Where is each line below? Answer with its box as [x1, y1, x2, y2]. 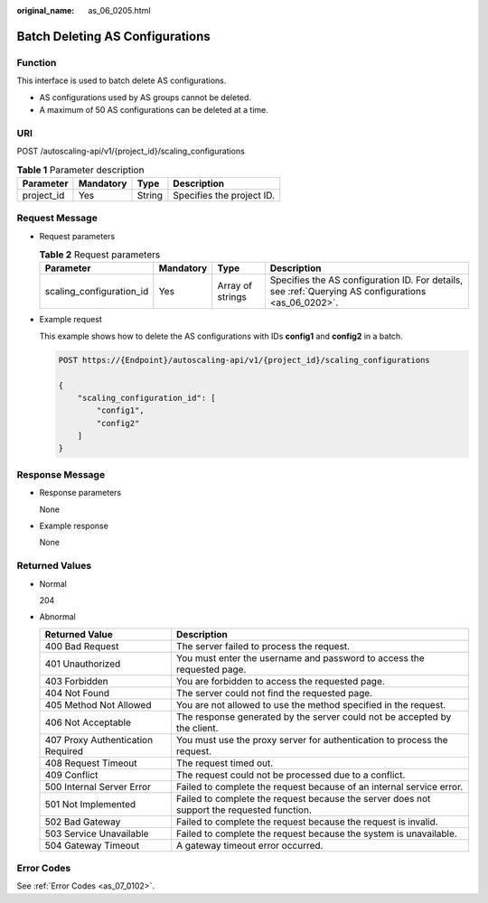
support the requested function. [176, 804, 312, 816]
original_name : [16, 5, 75, 15]
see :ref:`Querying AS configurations [269, 285, 427, 298]
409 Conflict [44, 768, 99, 781]
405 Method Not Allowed [44, 698, 152, 711]
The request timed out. [176, 757, 274, 769]
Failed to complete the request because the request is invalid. [176, 815, 438, 828]
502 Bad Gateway [44, 815, 121, 828]
